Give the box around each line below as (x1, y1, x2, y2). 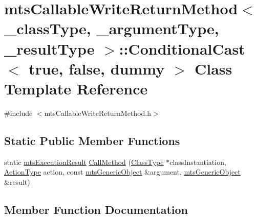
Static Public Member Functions (4, 132, 180, 148)
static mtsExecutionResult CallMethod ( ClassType (4, 156, 164, 167)
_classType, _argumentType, (4, 18, 219, 39)
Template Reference (4, 78, 148, 99)
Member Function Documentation (4, 201, 188, 217)
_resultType (4, 38, 95, 59)
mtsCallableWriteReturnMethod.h (44, 107, 152, 118)
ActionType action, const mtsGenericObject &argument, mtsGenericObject (4, 166, 241, 177)
